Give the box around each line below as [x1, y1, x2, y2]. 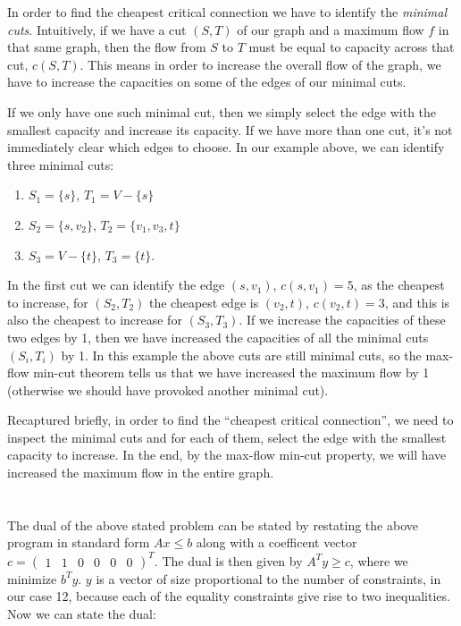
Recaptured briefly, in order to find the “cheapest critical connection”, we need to [7, 410, 454, 429]
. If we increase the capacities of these [239, 310, 446, 329]
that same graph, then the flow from [7, 38, 206, 56]
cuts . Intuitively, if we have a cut [7, 20, 187, 38]
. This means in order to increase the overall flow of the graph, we [80, 55, 441, 73]
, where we [349, 551, 408, 570]
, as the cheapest [353, 275, 445, 294]
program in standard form [7, 533, 150, 552]
